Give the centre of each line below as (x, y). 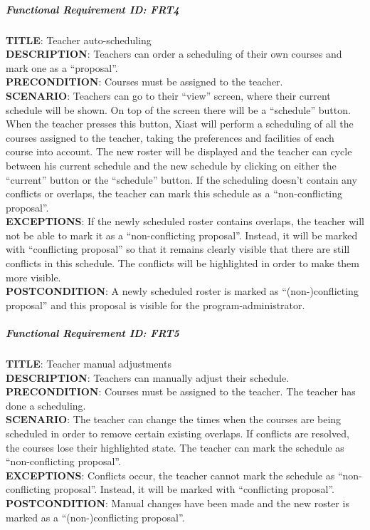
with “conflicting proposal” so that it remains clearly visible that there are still (178, 249)
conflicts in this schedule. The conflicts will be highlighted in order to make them (183, 263)
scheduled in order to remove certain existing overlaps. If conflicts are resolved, (178, 433)
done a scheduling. (46, 405)
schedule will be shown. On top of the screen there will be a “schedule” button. (178, 109)
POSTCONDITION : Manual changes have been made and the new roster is (178, 503)
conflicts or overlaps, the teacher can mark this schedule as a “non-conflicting (174, 193)
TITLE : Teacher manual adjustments (89, 363)
